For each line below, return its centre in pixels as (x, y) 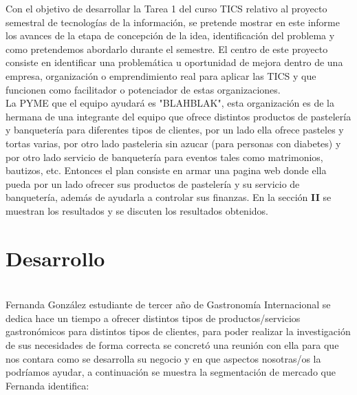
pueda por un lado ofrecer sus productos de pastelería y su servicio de (153, 183)
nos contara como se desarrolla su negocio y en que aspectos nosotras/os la (163, 358)
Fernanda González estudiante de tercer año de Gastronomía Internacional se (168, 305)
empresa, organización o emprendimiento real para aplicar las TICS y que (161, 75)
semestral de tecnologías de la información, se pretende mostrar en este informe (173, 22)
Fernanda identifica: (47, 385)
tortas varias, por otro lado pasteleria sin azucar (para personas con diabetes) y (173, 143)
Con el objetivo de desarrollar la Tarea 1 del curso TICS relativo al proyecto (166, 8)
